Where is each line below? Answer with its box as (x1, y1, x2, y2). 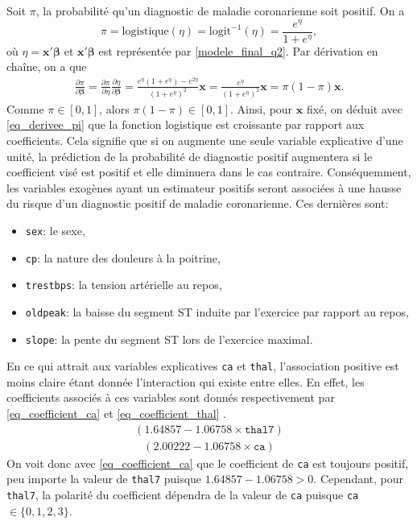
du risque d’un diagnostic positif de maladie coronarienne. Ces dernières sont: (6, 195, 389, 212)
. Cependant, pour (313, 470, 404, 487)
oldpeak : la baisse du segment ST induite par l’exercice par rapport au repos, (25, 303, 409, 320)
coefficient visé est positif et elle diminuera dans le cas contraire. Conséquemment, (6, 163, 411, 180)
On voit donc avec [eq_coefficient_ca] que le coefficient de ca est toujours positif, (6, 454, 409, 471)
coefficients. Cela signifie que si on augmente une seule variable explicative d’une (6, 131, 403, 148)
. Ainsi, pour (229, 100, 293, 117)
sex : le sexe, (25, 221, 85, 238)
